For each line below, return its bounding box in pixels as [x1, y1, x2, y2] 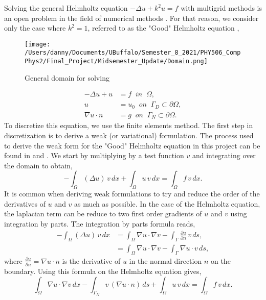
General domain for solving [25, 72, 109, 83]
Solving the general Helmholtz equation [4, 3, 128, 13]
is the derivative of [62, 255, 121, 266]
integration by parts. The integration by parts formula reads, [4, 218, 195, 229]
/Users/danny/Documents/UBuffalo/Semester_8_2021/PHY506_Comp [25, 49, 241, 57]
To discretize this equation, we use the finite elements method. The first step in [4, 120, 253, 131]
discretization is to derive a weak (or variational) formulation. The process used [4, 130, 254, 140]
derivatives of [4, 198, 46, 209]
